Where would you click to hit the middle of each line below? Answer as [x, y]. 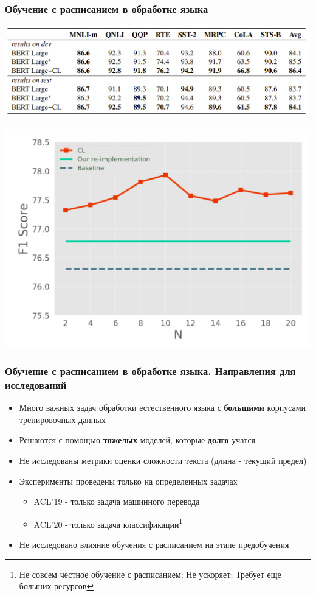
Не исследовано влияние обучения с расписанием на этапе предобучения [154, 544]
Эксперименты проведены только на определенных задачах [128, 481]
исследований [36, 384]
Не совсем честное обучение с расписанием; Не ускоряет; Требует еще [150, 574]
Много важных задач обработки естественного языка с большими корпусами [163, 408]
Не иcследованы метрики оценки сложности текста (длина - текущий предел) [163, 460]
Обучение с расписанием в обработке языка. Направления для [150, 370]
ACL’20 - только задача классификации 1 [108, 523]
